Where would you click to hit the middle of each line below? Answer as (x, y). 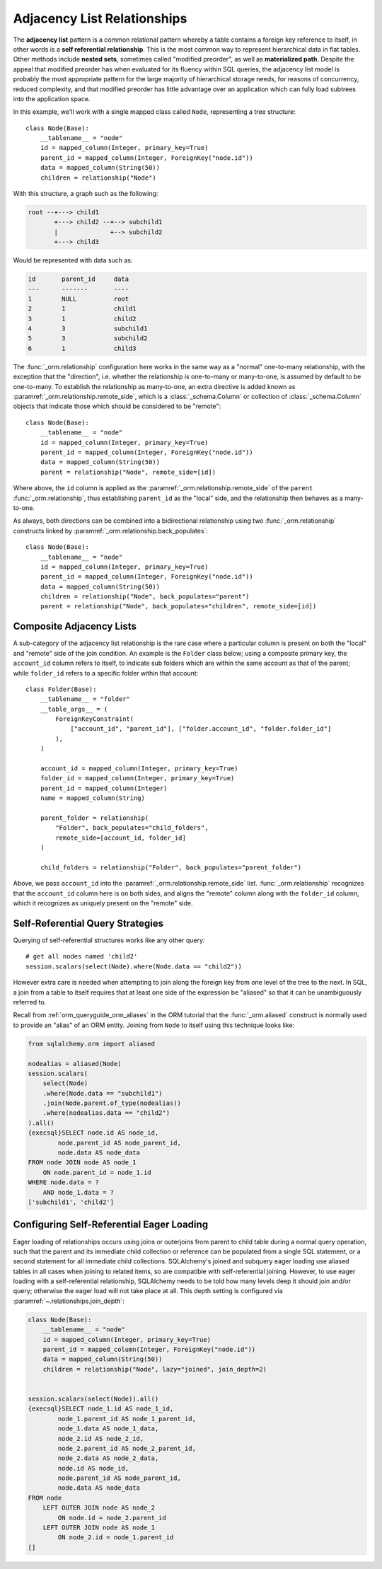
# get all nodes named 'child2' (82, 956)
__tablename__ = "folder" (85, 699)
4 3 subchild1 (88, 329)
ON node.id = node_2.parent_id (112, 1518)
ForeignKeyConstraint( (95, 719)
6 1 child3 (82, 348)
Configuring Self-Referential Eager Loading (111, 1225)
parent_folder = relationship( (94, 818)
